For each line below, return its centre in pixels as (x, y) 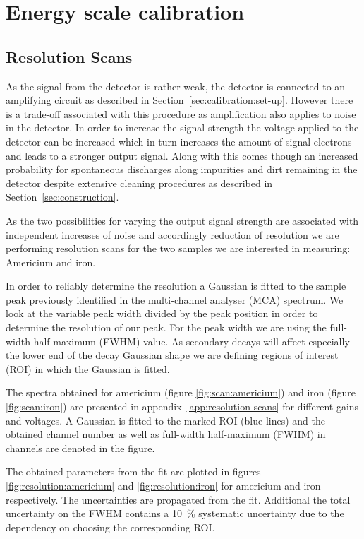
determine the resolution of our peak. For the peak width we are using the (166, 327)
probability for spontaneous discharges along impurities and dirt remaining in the (182, 169)
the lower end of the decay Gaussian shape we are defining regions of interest (172, 355)
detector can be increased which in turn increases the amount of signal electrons (179, 141)
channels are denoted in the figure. (80, 448)
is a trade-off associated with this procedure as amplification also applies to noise (181, 113)
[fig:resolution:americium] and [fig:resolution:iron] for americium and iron (163, 486)
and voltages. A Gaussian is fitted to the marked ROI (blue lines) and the (165, 420)
